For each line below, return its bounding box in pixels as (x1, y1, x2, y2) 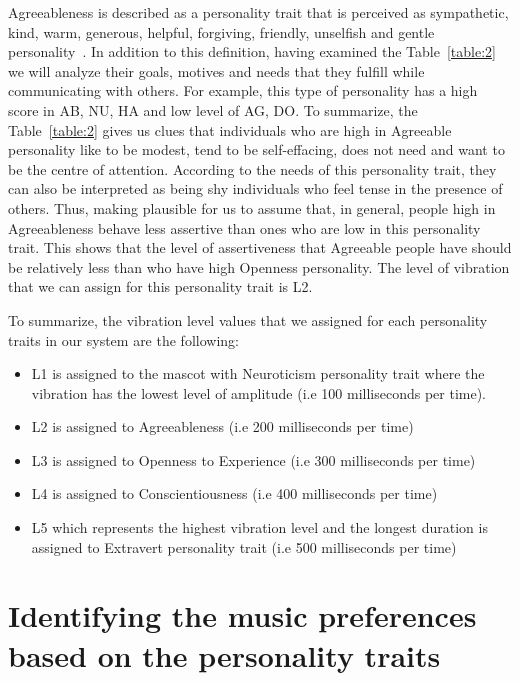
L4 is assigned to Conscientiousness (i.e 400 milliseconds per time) (31, 483, 438, 504)
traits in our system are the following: (8, 329, 239, 350)
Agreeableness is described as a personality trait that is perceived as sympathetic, (8, 2, 509, 22)
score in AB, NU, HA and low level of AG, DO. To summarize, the (8, 99, 418, 120)
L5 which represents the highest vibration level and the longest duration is (31, 517, 488, 538)
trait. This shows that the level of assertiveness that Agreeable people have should (8, 237, 512, 258)
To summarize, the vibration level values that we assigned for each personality (8, 309, 488, 330)
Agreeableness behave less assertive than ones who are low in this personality (8, 217, 481, 238)
